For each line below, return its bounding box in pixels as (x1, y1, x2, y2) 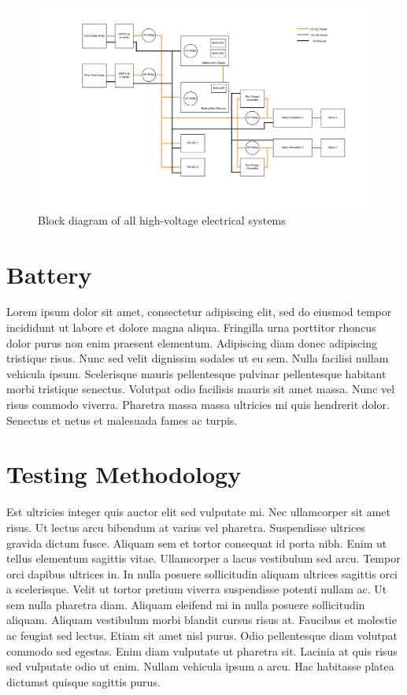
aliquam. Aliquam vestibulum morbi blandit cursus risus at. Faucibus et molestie (6, 611, 397, 628)
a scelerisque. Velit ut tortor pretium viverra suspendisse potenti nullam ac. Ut (6, 581, 387, 597)
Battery (6, 258, 92, 290)
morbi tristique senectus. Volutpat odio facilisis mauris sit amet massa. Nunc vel (6, 381, 395, 397)
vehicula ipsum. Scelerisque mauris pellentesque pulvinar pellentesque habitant (6, 365, 387, 381)
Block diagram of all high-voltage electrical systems (38, 211, 286, 228)
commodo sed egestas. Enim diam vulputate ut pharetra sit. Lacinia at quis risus (6, 642, 398, 659)
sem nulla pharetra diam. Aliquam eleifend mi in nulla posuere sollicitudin (6, 596, 365, 612)
